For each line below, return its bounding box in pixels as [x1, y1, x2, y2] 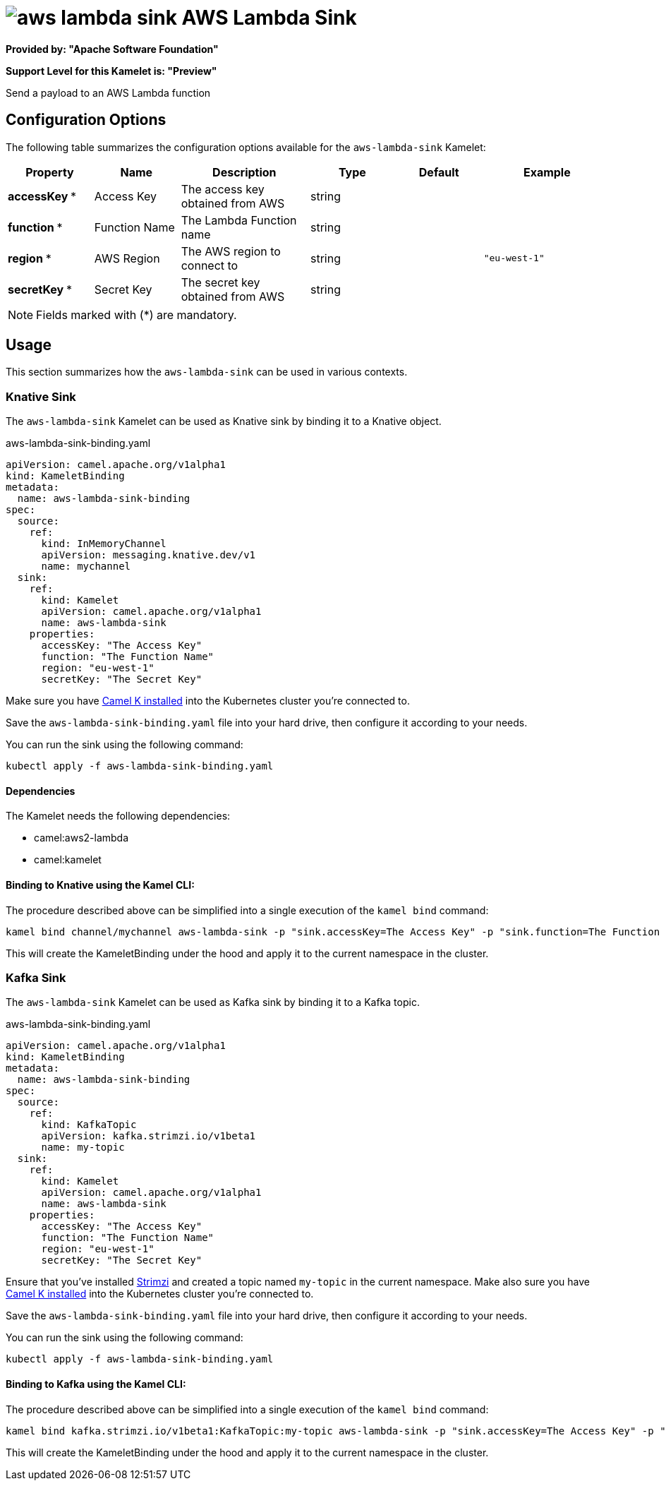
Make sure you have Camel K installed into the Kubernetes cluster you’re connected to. [6, 695, 410, 707]
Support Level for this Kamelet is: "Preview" [6, 64, 217, 77]
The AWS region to [181, 244, 281, 258]
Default [418, 164, 459, 179]
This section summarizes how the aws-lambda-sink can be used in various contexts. [6, 366, 408, 378]
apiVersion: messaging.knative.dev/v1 [41, 549, 256, 561]
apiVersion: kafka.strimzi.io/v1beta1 [41, 1130, 256, 1142]
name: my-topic [41, 1142, 125, 1154]
